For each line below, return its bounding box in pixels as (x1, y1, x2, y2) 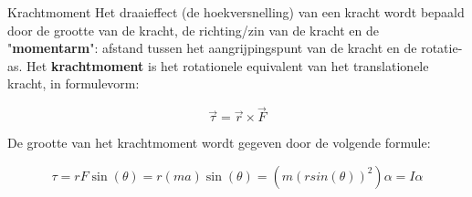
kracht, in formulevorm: (7, 74, 140, 93)
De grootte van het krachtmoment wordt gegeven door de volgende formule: (7, 133, 431, 152)
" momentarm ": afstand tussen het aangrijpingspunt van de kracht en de (7, 38, 417, 57)
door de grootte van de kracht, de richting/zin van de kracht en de (7, 20, 379, 39)
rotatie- (421, 38, 463, 57)
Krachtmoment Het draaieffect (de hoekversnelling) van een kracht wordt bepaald (7, 3, 465, 21)
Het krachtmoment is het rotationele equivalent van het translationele (26, 56, 429, 75)
